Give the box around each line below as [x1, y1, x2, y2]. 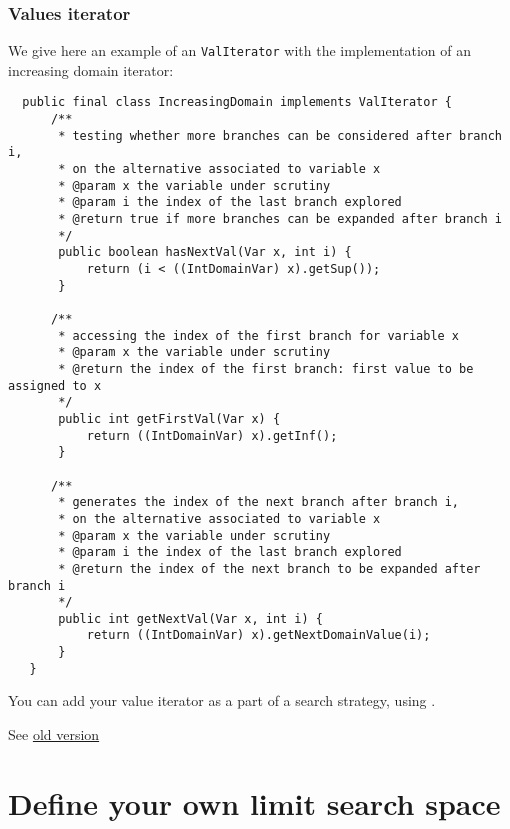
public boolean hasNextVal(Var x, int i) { [58, 245, 352, 260]
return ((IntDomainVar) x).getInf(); [86, 428, 338, 443]
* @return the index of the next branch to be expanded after [58, 561, 481, 576]
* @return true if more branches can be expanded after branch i [58, 212, 502, 227]
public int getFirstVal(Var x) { [58, 411, 281, 426]
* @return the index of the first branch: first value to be [58, 361, 474, 376]
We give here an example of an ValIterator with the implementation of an [8, 40, 471, 61]
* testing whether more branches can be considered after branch [58, 128, 502, 143]
